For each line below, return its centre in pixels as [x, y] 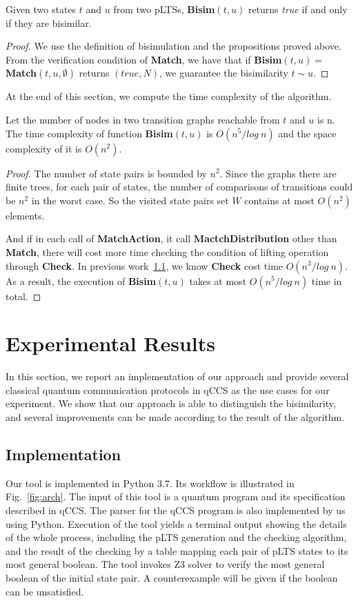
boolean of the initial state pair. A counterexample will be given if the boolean [172, 577]
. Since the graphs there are [278, 173]
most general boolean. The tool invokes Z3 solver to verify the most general [165, 564]
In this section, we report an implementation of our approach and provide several [177, 376]
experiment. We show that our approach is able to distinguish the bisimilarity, [171, 403]
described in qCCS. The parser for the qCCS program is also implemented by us [176, 510]
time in [327, 280]
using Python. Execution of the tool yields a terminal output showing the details [176, 523]
